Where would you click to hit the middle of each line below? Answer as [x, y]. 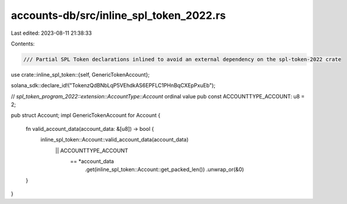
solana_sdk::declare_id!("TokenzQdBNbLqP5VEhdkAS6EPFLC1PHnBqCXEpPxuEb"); [113, 85]
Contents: [23, 44]
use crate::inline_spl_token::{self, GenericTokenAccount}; [80, 74]
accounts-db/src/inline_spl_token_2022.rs [118, 15]
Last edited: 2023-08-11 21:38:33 [51, 33]
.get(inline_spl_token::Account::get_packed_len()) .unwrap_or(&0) [165, 170]
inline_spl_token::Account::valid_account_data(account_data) [114, 140]
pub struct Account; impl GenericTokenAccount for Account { [86, 116]
